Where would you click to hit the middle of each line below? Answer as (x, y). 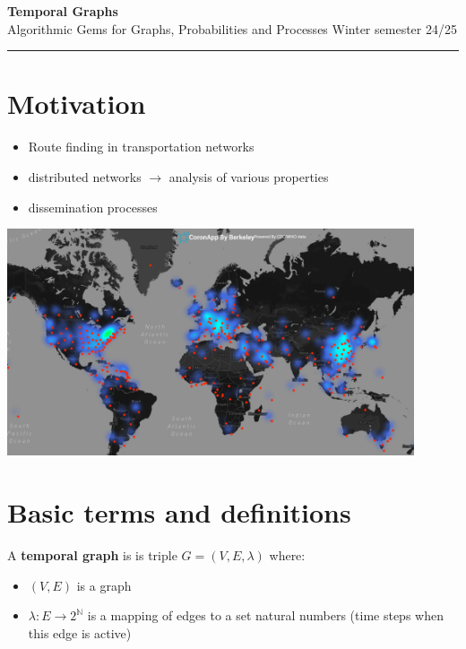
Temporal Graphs (63, 11)
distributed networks (85, 176)
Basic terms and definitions (179, 512)
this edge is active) (80, 632)
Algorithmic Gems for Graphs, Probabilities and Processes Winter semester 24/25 (232, 28)
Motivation (77, 104)
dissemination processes (93, 207)
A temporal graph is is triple (92, 555)
